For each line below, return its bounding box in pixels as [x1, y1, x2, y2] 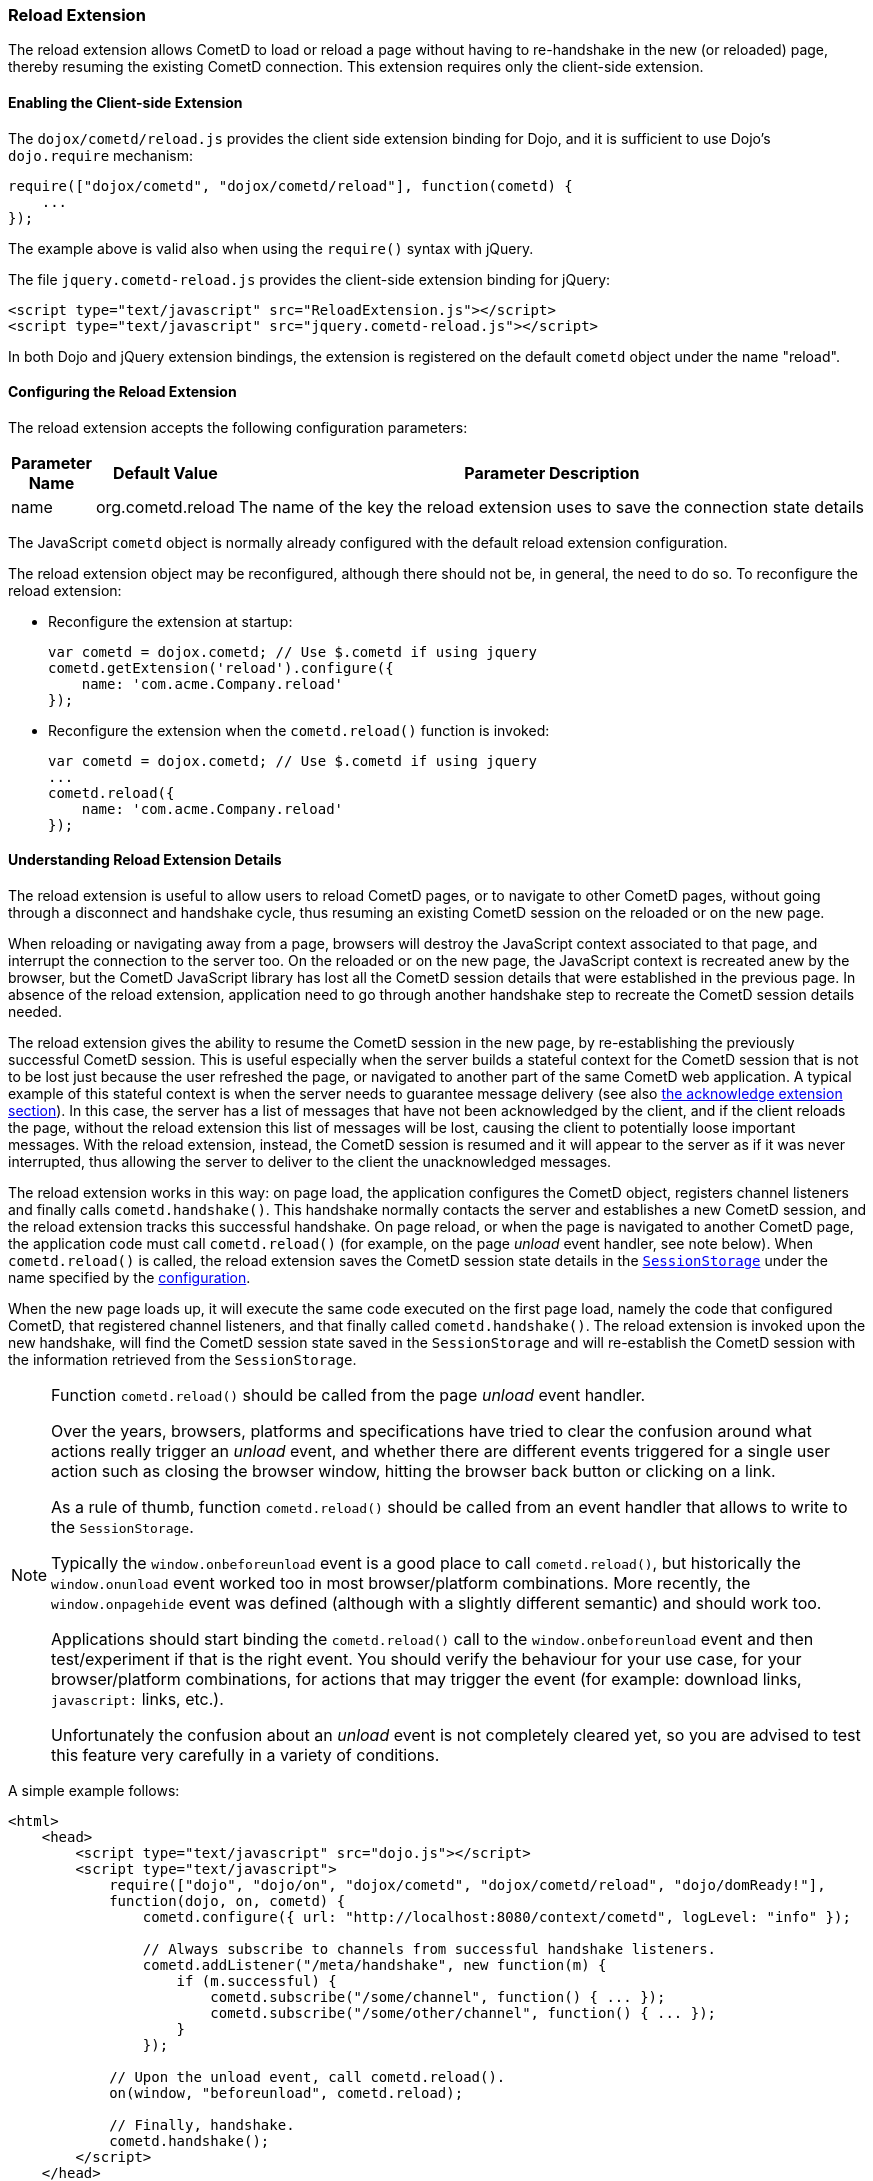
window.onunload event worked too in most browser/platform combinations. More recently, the [51, 1573, 751, 1594]
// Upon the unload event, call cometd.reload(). [109, 2069, 506, 2086]
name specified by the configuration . [8, 1269, 251, 1287]
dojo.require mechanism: [8, 146, 194, 164]
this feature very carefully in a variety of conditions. [51, 1745, 440, 1766]
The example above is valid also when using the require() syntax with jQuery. [8, 239, 534, 257]
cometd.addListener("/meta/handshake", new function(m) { [142, 1957, 607, 1974]
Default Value [112, 462, 218, 483]
